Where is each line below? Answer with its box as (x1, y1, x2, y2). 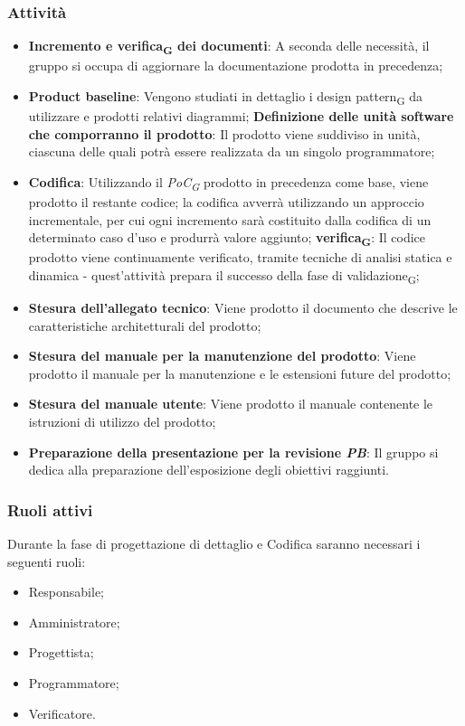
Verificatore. (28, 703, 96, 722)
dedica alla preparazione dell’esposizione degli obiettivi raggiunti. (28, 460, 389, 479)
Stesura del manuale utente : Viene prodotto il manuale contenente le (28, 394, 433, 413)
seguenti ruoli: (7, 552, 86, 570)
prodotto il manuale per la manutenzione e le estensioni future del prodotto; (28, 363, 451, 382)
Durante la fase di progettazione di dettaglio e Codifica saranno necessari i (7, 533, 421, 552)
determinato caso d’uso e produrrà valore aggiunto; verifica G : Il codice (28, 228, 426, 249)
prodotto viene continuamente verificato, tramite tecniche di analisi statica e (28, 248, 452, 267)
